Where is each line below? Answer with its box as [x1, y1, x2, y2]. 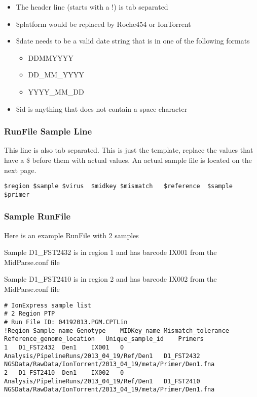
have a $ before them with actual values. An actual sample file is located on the [4, 154, 252, 165]
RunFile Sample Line [4, 125, 92, 138]
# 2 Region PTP [4, 310, 55, 318]
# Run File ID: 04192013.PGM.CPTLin [4, 318, 128, 326]
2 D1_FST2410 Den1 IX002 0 [4, 369, 124, 376]
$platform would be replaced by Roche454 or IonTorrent [16, 18, 191, 29]
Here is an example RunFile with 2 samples [4, 230, 139, 240]
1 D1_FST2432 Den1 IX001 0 [4, 343, 124, 351]
